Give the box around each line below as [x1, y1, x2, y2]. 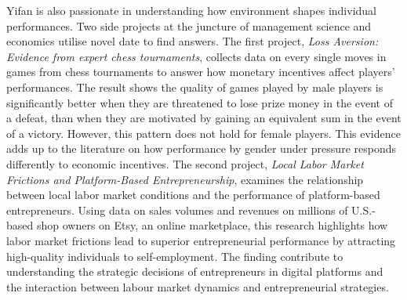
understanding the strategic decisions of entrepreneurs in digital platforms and [6, 263, 383, 280]
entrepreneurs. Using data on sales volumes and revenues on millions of [6, 201, 348, 218]
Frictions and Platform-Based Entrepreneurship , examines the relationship [6, 171, 364, 187]
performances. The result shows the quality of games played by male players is [6, 78, 383, 95]
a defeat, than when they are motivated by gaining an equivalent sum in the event [6, 110, 402, 126]
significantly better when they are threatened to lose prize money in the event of [6, 94, 394, 110]
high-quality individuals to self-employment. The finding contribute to [6, 248, 343, 264]
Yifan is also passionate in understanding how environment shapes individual [6, 2, 377, 18]
